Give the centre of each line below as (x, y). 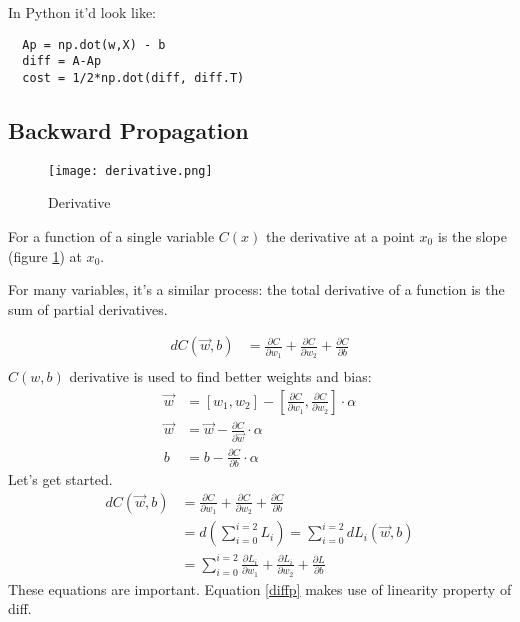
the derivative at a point (340, 236)
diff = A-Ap (62, 61)
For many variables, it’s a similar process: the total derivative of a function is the (256, 289)
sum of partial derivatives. (88, 308)
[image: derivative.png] (130, 170)
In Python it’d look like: (82, 12)
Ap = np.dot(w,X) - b (94, 44)
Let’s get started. (60, 479)
